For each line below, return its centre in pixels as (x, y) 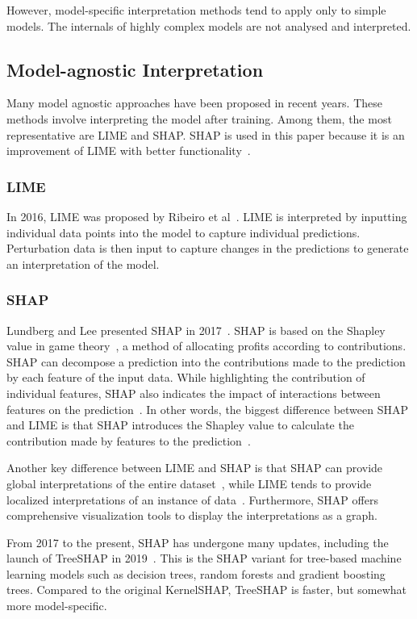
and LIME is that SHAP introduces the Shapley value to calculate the (180, 425)
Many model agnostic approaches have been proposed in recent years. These (195, 103)
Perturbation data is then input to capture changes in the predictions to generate (208, 248)
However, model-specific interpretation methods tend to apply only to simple (196, 10)
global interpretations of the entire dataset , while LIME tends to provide (189, 483)
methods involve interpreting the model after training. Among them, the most (199, 118)
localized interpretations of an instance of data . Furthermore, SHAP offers (192, 499)
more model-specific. (57, 606)
